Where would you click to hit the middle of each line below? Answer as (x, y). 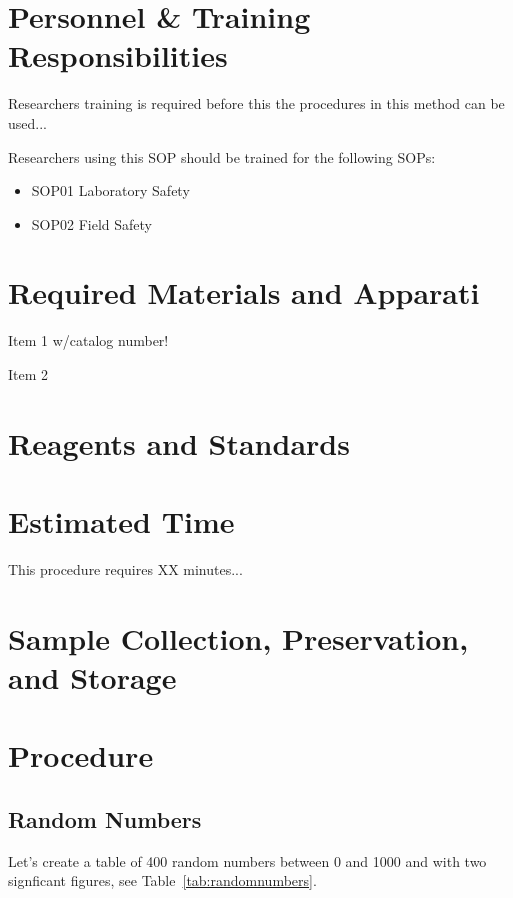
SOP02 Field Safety (91, 223)
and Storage (92, 677)
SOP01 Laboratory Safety (110, 190)
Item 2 (28, 374)
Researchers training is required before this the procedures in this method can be (256, 103)
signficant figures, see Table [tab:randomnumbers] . (162, 880)
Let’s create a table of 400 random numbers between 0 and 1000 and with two (247, 860)
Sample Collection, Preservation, (238, 637)
